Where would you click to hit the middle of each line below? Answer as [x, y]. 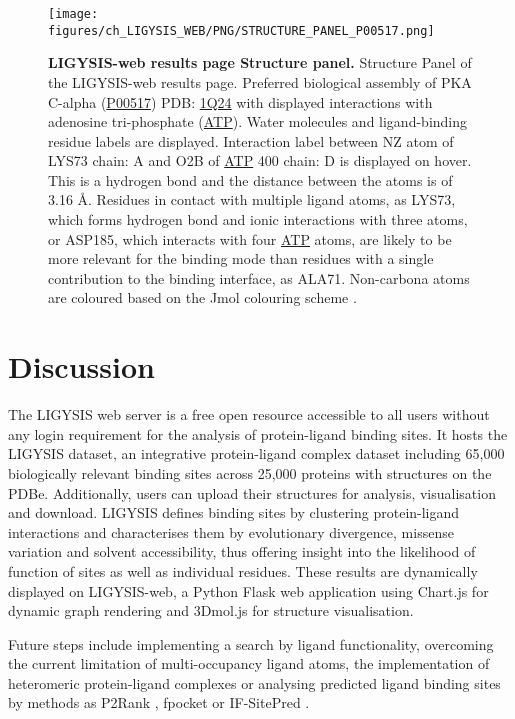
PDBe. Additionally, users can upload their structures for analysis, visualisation [252, 492]
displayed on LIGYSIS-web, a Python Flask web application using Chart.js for [248, 590]
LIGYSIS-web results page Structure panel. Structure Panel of [260, 62]
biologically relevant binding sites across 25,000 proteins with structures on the [250, 472]
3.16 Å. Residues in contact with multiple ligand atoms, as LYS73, [252, 199]
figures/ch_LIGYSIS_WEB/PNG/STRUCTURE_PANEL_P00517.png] [241, 30]
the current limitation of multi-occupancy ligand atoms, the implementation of [249, 663]
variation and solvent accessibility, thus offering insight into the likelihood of [242, 551]
